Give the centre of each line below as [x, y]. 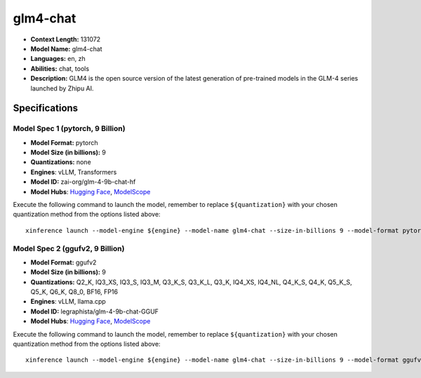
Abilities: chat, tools [60, 68]
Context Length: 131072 [66, 39]
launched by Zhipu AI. [62, 88]
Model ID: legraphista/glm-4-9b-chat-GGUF [95, 311]
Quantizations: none [61, 162]
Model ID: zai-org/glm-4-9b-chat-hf [83, 182]
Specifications [46, 108]
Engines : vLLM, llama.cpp [68, 302]
